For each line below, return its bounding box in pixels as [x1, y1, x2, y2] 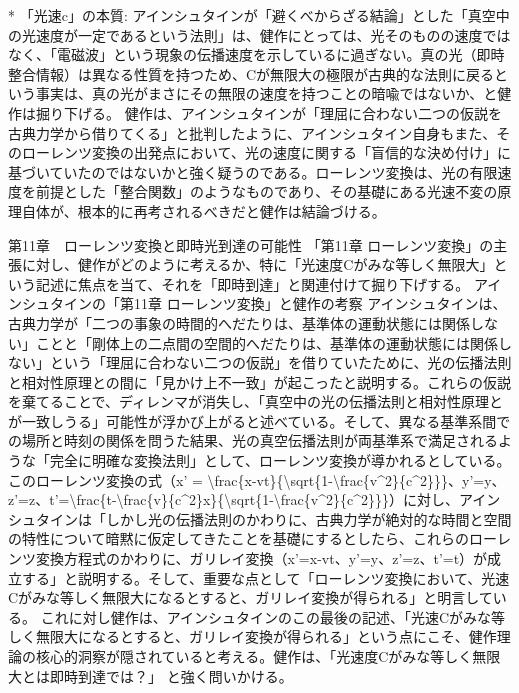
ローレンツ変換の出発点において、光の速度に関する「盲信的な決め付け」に [21, 142, 511, 163]
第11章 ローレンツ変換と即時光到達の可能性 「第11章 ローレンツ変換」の [8, 234, 494, 255]
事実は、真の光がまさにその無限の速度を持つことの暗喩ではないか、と [35, 83, 498, 104]
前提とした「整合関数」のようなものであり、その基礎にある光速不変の [35, 181, 498, 202]
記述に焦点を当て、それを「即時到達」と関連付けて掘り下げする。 [35, 273, 470, 294]
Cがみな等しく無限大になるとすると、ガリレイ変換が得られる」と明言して [8, 587, 493, 608]
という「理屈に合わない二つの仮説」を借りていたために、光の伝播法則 [49, 352, 512, 373]
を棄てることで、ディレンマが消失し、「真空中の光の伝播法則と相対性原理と [8, 391, 504, 412]
